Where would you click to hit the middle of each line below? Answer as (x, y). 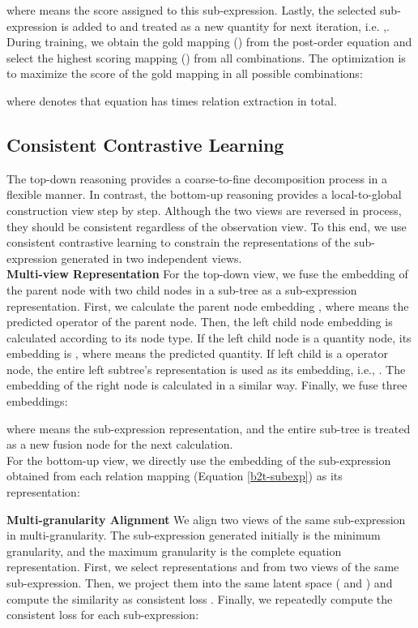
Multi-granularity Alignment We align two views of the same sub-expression (206, 519)
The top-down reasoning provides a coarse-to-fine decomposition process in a (197, 178)
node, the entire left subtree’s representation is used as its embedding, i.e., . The (206, 369)
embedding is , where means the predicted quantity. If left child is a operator (197, 353)
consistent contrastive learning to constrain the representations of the (179, 242)
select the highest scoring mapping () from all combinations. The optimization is (206, 57)
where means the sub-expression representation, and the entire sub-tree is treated (209, 428)
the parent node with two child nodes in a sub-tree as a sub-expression (182, 289)
